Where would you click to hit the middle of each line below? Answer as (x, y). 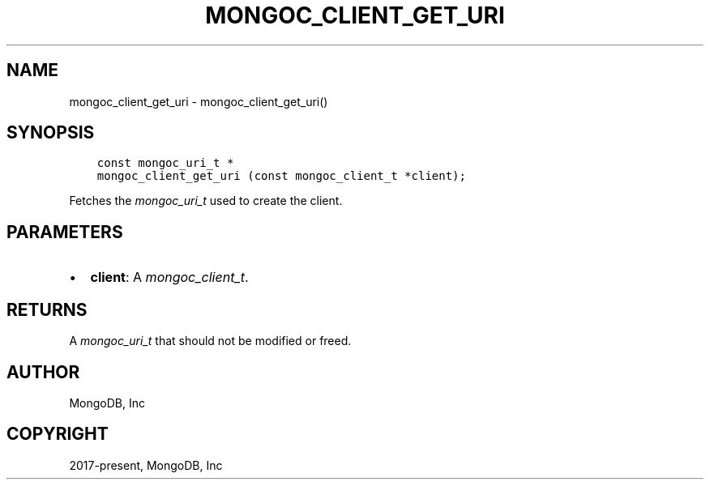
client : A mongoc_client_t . (169, 277)
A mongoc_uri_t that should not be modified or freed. (210, 341)
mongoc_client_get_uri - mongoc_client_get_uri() (199, 101)
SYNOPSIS (51, 133)
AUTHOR (43, 372)
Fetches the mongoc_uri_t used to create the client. (206, 201)
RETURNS (47, 309)
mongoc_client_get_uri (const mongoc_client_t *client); (281, 176)
